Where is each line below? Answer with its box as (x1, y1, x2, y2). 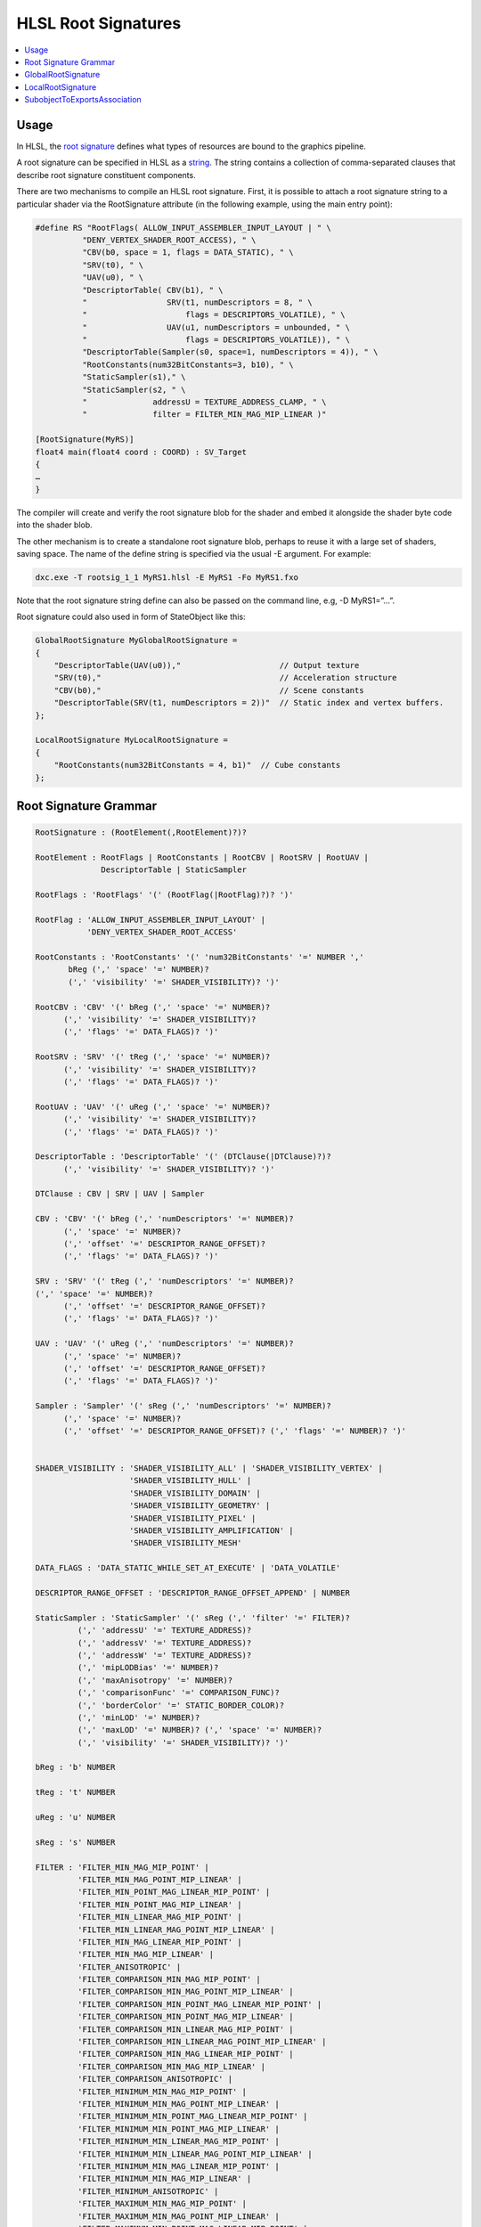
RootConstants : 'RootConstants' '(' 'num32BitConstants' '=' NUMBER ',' (35, 952, 364, 962)
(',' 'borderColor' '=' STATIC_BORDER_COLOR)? (77, 1700, 285, 1710)
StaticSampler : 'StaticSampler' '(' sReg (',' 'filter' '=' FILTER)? (35, 1612, 351, 1623)
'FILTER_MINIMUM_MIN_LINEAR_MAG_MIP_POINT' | (77, 2136, 280, 2147)
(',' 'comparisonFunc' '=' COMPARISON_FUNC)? (77, 1688, 280, 1698)
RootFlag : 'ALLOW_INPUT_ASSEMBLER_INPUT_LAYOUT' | (35, 914, 266, 925)
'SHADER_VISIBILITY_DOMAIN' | (129, 1488, 262, 1498)
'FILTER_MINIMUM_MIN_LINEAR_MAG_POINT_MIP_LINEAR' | (77, 2149, 313, 2159)
